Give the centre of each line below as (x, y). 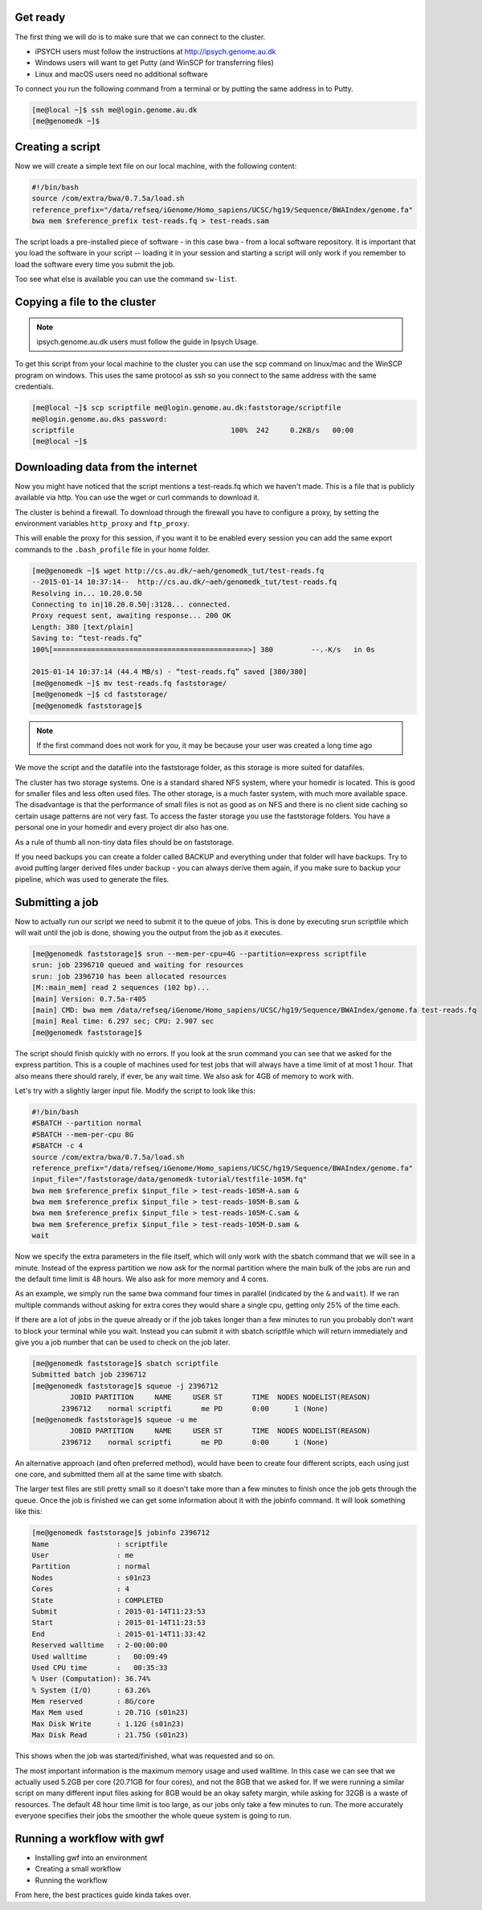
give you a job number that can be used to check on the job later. (123, 1342)
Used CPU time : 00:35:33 (100, 1667)
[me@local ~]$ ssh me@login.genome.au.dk (114, 110)
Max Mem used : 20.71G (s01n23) (110, 1712)
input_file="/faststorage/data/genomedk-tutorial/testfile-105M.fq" (170, 1179)
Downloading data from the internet (106, 467)
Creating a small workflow (78, 1869)
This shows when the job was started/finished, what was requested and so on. (145, 1756)
